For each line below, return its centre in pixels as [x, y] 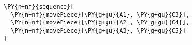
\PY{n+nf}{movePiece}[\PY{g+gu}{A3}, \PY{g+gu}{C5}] [98, 30]
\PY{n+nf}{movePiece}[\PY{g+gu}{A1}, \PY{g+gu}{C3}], [100, 15]
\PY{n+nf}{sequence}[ [39, 7]
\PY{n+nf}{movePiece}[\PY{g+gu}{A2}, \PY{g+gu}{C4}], [100, 23]
